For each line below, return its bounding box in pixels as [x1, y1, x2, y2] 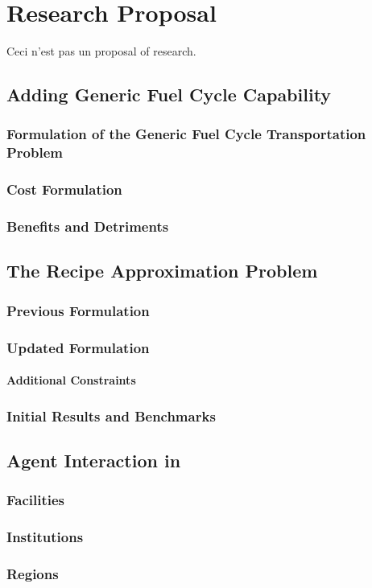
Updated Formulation [6, 337, 150, 357]
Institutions [6, 527, 84, 546]
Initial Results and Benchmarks [6, 405, 216, 426]
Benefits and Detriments [6, 216, 169, 236]
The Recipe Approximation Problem [6, 258, 318, 283]
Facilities [6, 490, 65, 510]
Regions [6, 563, 59, 583]
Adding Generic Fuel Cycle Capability [6, 82, 332, 107]
